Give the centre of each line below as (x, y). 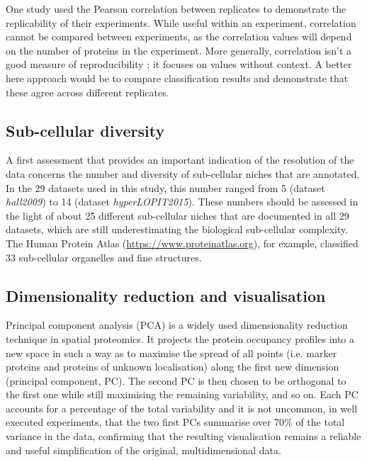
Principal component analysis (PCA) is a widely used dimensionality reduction (177, 325)
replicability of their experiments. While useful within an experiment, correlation (181, 22)
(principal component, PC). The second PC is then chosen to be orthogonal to (176, 380)
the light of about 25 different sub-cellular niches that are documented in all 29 (177, 215)
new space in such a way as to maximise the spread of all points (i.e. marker (171, 353)
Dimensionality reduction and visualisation (166, 295)
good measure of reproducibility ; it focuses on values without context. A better (179, 64)
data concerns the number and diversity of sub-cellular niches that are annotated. (183, 173)
